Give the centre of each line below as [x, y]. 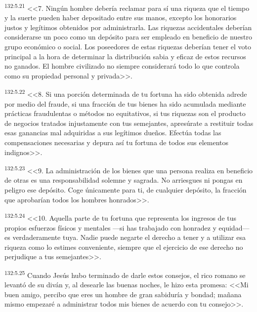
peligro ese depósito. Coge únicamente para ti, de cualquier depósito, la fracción [126, 190]
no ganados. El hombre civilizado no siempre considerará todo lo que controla [122, 66]
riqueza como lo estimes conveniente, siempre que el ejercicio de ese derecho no [124, 247]
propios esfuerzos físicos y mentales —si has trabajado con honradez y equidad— [127, 227]
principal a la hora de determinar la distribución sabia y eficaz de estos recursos [125, 56]
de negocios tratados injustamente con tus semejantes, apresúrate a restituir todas [129, 123]
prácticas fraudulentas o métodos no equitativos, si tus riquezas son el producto [125, 113]
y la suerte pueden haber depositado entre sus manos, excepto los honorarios [121, 18]
